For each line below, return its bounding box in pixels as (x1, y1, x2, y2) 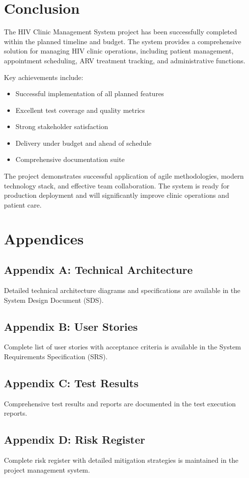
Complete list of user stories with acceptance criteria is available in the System (4, 342, 241, 352)
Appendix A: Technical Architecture (4, 262, 193, 277)
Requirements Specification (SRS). (4, 351, 108, 361)
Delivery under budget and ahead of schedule (15, 137, 152, 148)
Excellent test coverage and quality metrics (15, 105, 145, 115)
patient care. (4, 199, 42, 210)
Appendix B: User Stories (4, 319, 138, 334)
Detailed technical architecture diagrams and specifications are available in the (4, 285, 241, 295)
